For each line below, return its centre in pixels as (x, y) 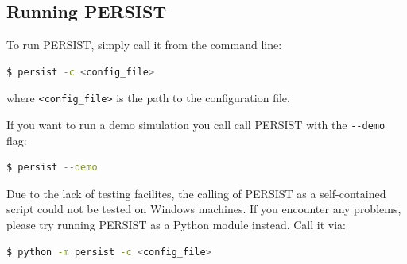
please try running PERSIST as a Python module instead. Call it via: (176, 225)
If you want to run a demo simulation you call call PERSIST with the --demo (196, 125)
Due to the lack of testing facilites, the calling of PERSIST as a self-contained (196, 193)
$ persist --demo (52, 168)
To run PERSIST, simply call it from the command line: (144, 45)
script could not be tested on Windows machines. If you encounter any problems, (204, 209)
